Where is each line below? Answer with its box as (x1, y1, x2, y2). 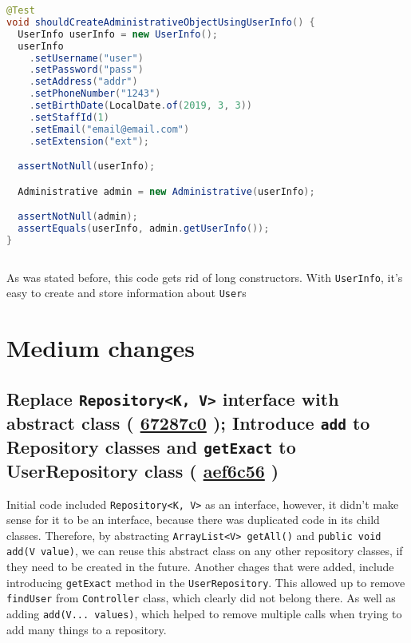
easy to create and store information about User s (6, 284, 247, 301)
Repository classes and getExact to (6, 434, 296, 458)
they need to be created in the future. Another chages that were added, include (6, 558, 394, 575)
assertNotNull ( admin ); (18, 211, 138, 223)
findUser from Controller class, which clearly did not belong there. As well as (6, 589, 396, 606)
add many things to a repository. (6, 621, 167, 637)
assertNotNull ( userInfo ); (18, 161, 156, 173)
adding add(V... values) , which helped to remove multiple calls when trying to (6, 605, 402, 621)
